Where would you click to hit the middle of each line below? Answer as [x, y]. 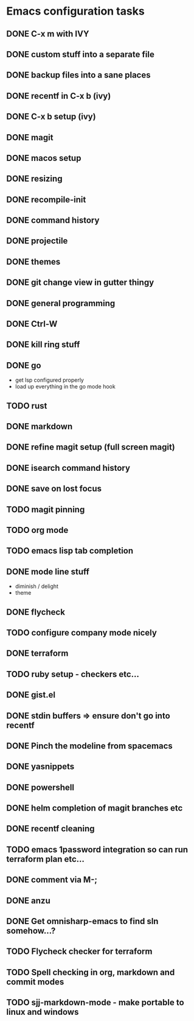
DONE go [24, 365]
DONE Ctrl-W [32, 324]
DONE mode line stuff [48, 571]
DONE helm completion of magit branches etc [95, 808]
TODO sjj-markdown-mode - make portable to [95, 1002]
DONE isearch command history [68, 468]
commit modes [35, 982]
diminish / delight [37, 586]
